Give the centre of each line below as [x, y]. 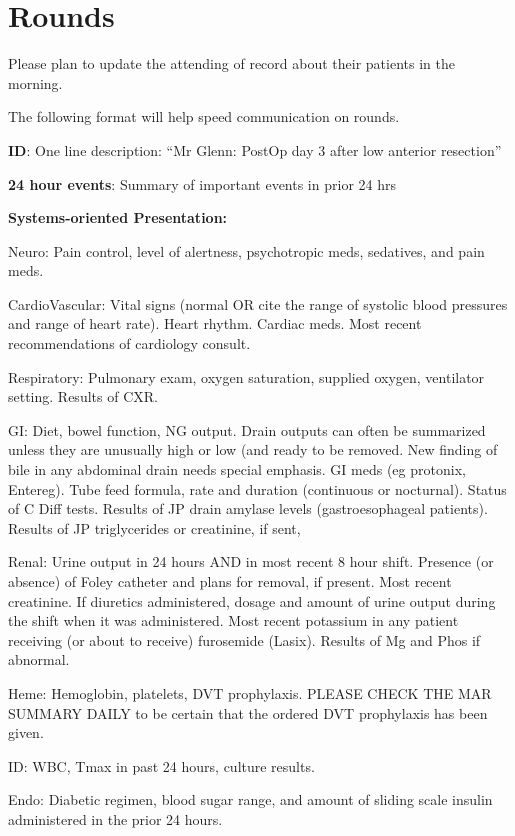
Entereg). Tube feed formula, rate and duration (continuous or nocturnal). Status [257, 488]
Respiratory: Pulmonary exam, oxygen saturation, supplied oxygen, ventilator [246, 376]
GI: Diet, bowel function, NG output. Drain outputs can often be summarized [247, 429]
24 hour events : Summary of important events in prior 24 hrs [202, 183]
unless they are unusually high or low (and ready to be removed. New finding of [253, 449]
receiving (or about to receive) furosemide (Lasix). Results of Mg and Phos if [244, 639]
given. [26, 732]
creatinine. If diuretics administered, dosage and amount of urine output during [252, 600]
